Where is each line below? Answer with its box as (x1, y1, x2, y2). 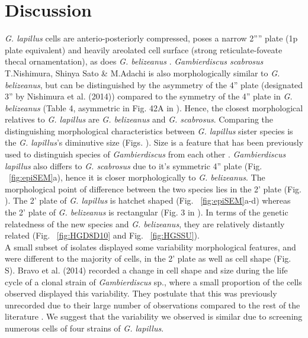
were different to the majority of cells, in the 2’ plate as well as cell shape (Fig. (5, 252, 291, 265)
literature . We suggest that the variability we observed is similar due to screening (5, 310, 303, 323)
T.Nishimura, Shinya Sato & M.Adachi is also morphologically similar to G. (5, 66, 280, 79)
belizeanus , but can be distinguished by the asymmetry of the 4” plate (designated (5, 78, 303, 91)
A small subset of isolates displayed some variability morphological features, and (5, 240, 296, 253)
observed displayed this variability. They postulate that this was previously (5, 287, 277, 300)
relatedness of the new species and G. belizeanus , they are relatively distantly (5, 217, 285, 230)
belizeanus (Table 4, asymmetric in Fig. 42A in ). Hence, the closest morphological (5, 101, 303, 114)
